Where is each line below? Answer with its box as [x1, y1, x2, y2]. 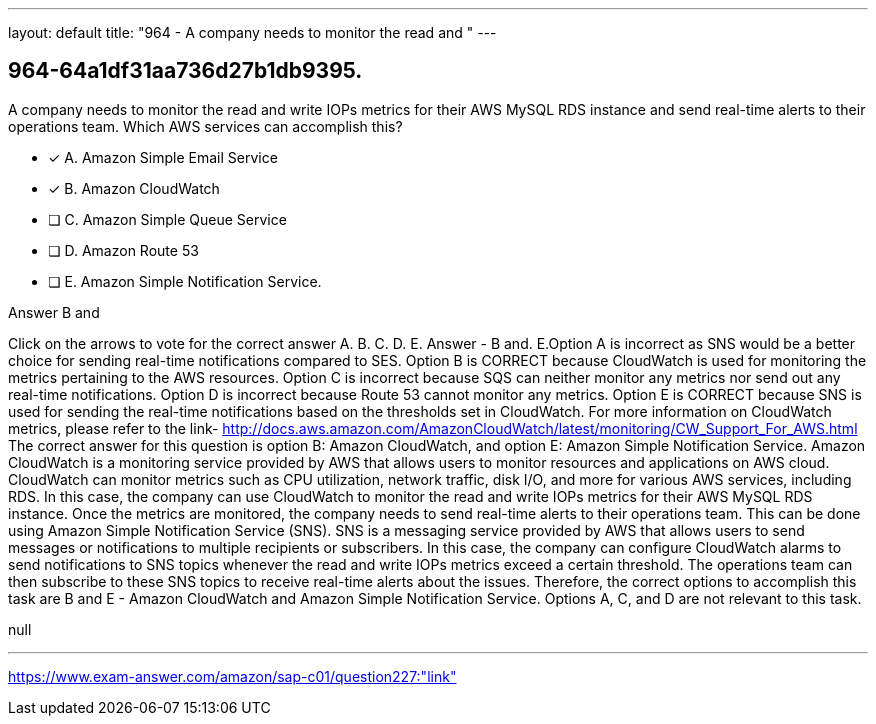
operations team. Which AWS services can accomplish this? [8, 117, 403, 135]
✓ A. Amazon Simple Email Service [48, 148, 278, 166]
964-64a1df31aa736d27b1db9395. [8, 58, 363, 84]
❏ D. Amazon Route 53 [48, 241, 199, 259]
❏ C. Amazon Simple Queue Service [48, 210, 287, 228]
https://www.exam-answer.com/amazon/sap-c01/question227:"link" [8, 667, 457, 685]
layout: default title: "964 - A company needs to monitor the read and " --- [8, 24, 497, 41]
